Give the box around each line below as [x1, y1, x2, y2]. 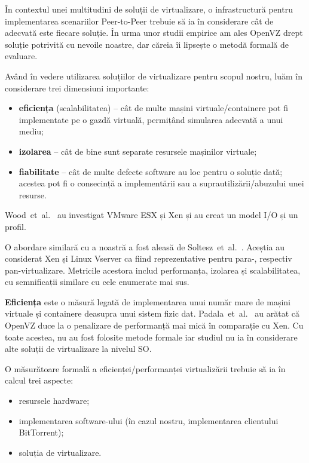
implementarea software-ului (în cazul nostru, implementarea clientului [19, 414, 279, 427]
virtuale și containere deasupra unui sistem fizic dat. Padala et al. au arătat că [5, 307, 300, 320]
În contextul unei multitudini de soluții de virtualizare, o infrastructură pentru [5, 3, 293, 15]
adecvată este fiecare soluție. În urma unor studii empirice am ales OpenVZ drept [5, 26, 303, 39]
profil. [5, 220, 26, 232]
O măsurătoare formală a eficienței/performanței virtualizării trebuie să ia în [5, 362, 286, 375]
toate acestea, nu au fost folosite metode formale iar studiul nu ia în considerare [5, 330, 298, 343]
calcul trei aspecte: [5, 374, 74, 387]
